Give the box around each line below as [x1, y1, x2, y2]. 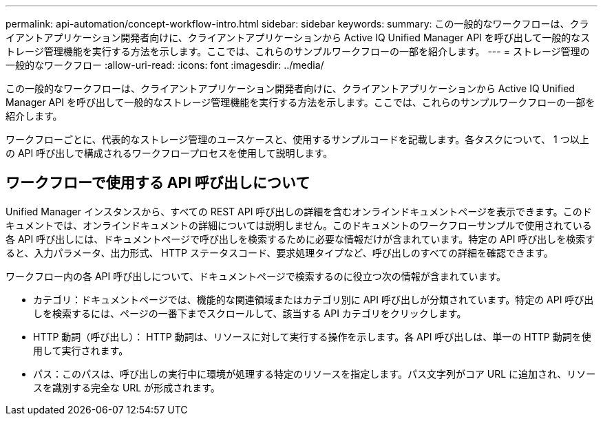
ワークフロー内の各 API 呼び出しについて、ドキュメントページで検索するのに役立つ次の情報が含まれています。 [6, 270, 507, 282]
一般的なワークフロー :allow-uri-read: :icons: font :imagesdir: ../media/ [6, 59, 324, 71]
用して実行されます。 [33, 344, 129, 356]
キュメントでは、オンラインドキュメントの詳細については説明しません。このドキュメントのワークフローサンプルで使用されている [6, 219, 592, 231]
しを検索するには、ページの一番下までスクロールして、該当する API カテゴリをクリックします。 [33, 307, 467, 319]
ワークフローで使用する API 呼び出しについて [6, 174, 310, 192]
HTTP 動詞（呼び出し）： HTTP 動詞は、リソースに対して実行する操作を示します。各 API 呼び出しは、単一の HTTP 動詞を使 [33, 330, 591, 343]
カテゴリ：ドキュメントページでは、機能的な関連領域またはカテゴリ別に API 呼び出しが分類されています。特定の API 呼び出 [33, 293, 594, 305]
